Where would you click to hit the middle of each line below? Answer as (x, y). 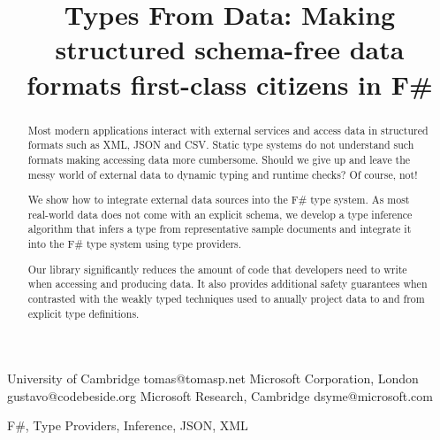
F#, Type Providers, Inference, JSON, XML (128, 425)
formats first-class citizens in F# (230, 84)
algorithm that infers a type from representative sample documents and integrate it (220, 229)
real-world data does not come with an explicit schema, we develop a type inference (220, 214)
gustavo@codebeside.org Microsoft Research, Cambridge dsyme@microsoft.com (220, 395)
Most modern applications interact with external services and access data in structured (228, 130)
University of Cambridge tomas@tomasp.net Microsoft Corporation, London (213, 378)
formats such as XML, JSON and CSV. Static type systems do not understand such (221, 145)
